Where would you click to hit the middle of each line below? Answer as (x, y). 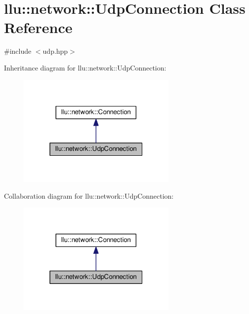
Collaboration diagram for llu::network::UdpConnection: (89, 195)
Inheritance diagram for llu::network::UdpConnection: (85, 67)
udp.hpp (55, 51)
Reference (38, 27)
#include (18, 51)
